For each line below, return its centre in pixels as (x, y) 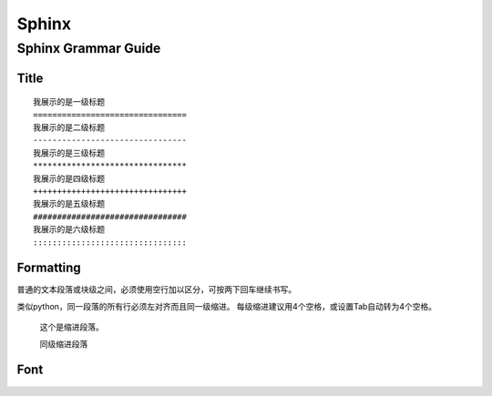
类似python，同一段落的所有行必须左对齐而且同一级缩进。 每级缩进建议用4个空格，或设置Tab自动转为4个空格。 (227, 306)
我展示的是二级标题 (69, 127)
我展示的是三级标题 (69, 153)
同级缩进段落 (64, 344)
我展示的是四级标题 (69, 178)
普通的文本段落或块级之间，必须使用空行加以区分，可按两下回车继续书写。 (156, 289)
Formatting (49, 268)
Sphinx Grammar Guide (89, 48)
